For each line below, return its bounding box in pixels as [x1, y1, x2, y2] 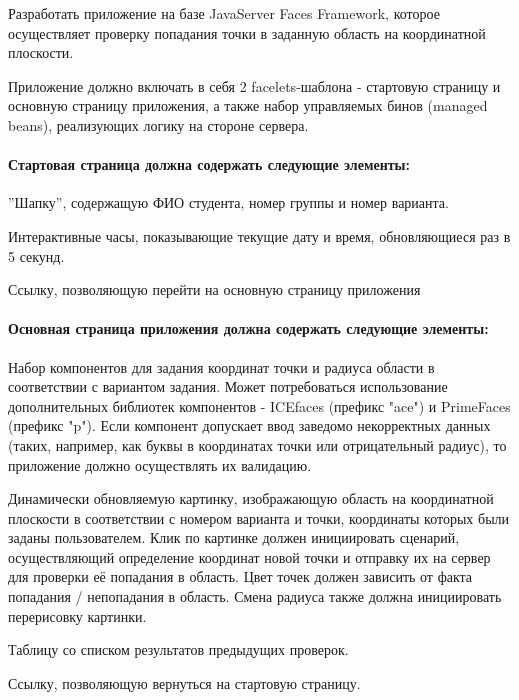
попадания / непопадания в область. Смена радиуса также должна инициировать [8, 586, 502, 607]
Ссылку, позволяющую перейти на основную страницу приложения [8, 279, 421, 300]
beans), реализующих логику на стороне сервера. [8, 114, 309, 135]
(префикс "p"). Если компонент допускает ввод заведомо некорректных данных [8, 415, 491, 436]
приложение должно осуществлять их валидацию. [8, 454, 312, 475]
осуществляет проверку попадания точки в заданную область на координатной [8, 22, 486, 43]
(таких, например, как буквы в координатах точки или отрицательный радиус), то [8, 434, 507, 455]
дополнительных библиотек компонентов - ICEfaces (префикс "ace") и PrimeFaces [8, 395, 511, 416]
